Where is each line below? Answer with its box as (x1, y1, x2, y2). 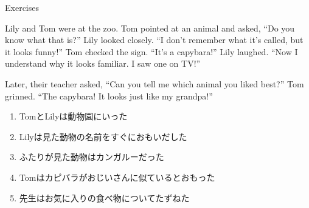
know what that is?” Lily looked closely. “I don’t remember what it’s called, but (5, 33, 304, 46)
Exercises (5, 1, 39, 13)
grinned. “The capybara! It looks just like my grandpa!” (5, 89, 213, 102)
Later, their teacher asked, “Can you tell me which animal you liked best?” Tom (5, 77, 304, 90)
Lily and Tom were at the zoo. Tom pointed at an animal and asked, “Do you (5, 21, 295, 34)
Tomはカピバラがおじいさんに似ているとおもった (19, 170, 215, 183)
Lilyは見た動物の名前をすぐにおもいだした (19, 130, 187, 143)
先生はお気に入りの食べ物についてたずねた (19, 191, 190, 204)
